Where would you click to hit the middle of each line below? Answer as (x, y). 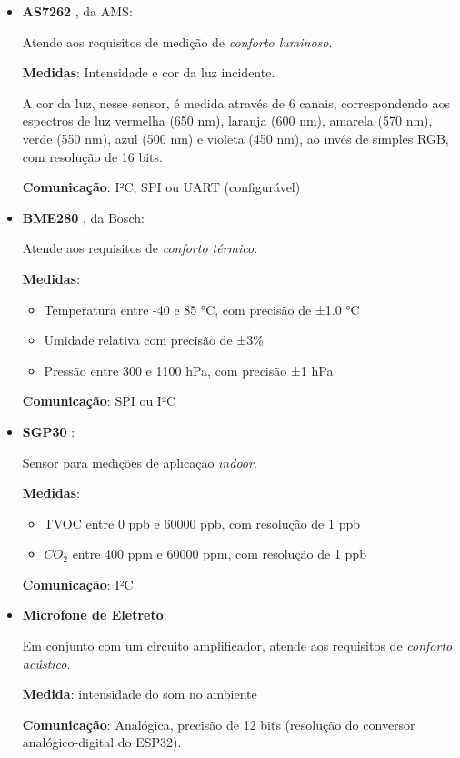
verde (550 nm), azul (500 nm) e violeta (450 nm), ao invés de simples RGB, (235, 138)
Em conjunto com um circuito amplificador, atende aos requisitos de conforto (237, 646)
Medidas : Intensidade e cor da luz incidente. (149, 72)
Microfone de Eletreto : (95, 615)
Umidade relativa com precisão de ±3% (154, 340)
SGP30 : (49, 431)
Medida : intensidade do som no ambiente (140, 694)
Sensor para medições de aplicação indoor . (140, 462)
